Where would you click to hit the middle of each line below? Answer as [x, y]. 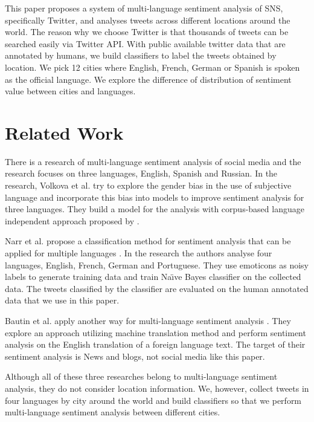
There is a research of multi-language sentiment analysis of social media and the [153, 161]
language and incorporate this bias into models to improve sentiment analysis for [155, 197]
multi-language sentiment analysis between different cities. [113, 412]
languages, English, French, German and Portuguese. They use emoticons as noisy [157, 265]
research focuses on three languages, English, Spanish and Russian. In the [141, 173]
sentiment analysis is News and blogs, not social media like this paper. [135, 356]
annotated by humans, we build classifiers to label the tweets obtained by [141, 55]
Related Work [64, 132]
